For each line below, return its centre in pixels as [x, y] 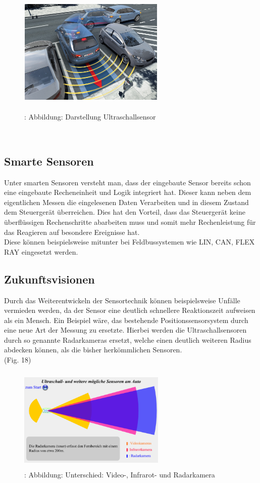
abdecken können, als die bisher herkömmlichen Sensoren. [93, 350]
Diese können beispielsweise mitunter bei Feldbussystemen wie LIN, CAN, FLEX [129, 242]
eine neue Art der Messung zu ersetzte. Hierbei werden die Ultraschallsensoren [125, 330]
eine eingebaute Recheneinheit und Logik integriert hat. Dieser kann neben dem [128, 192]
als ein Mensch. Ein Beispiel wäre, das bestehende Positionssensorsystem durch [126, 320]
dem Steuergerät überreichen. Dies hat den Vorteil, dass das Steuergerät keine [125, 212]
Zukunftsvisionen [49, 279]
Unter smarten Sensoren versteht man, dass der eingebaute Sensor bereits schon [127, 182]
